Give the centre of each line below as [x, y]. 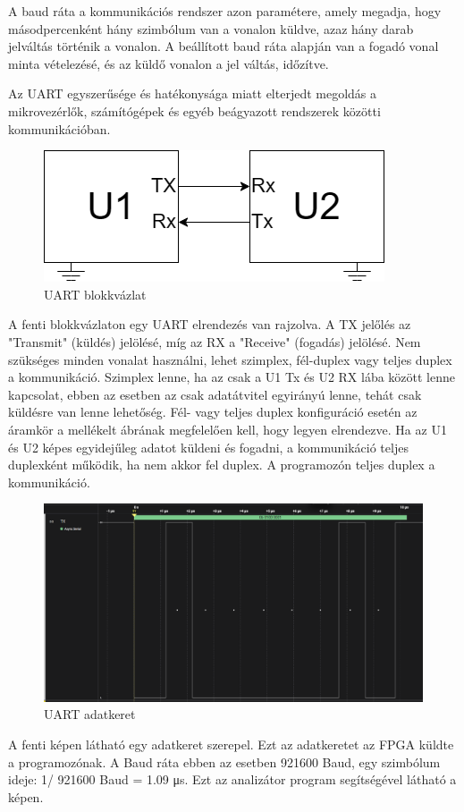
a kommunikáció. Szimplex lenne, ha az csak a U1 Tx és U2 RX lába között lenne [232, 377]
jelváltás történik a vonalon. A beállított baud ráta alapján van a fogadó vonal [224, 46]
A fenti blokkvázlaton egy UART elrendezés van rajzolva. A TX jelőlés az [210, 324]
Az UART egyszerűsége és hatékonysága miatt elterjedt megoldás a [193, 93]
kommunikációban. [59, 128]
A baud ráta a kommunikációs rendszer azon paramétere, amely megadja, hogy [225, 11]
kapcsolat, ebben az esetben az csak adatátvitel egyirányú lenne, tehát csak [215, 394]
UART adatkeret [90, 714]
